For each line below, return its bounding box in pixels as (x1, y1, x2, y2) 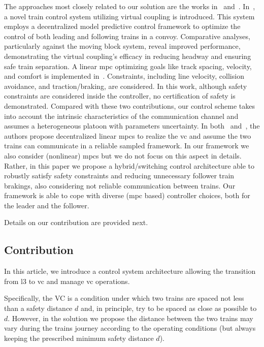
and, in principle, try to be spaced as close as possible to (80, 303, 257, 313)
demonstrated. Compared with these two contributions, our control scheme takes (4, 100, 255, 111)
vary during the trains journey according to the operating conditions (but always (4, 323, 256, 333)
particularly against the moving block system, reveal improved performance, (4, 41, 241, 51)
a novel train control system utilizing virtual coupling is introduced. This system (4, 11, 255, 21)
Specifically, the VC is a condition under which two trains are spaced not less (4, 293, 244, 303)
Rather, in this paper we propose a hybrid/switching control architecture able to (4, 160, 255, 171)
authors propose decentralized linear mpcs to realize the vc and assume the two (4, 130, 251, 141)
